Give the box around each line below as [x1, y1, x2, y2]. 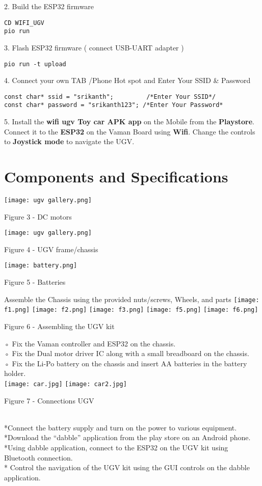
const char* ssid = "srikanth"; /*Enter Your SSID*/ [4, 93, 216, 100]
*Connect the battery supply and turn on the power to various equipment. [4, 422, 237, 433]
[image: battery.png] [4, 262, 77, 269]
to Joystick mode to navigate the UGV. [4, 136, 135, 147]
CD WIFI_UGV [4, 19, 44, 26]
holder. [4, 368, 26, 379]
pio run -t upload [4, 60, 66, 68]
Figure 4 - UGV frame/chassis [4, 244, 98, 254]
